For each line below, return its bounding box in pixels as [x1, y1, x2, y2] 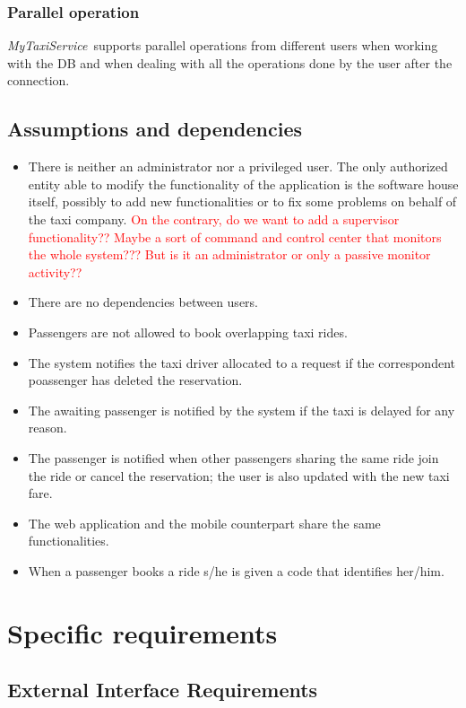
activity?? [28, 262, 82, 281]
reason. [28, 418, 67, 437]
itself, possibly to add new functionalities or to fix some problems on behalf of [28, 192, 457, 211]
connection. [7, 71, 70, 90]
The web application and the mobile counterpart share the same [28, 513, 381, 532]
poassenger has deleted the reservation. [28, 371, 243, 389]
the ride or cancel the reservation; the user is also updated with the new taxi [28, 466, 450, 485]
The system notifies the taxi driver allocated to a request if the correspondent [28, 353, 455, 371]
